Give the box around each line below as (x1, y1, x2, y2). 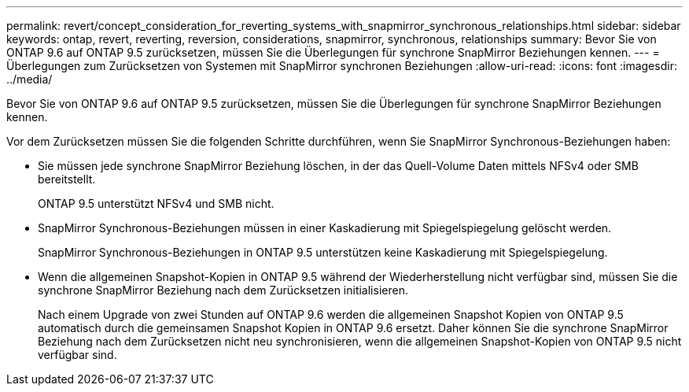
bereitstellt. (38, 172, 96, 186)
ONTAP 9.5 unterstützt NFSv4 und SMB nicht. (38, 197, 274, 210)
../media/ (6, 72, 53, 86)
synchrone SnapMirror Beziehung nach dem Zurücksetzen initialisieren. (38, 283, 408, 297)
